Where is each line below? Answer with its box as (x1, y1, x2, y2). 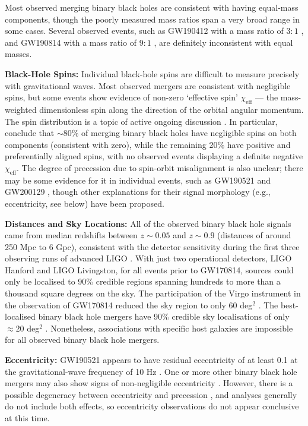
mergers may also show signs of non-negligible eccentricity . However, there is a (5, 377, 293, 389)
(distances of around (217, 229, 291, 241)
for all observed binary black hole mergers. (5, 333, 160, 346)
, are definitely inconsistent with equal (154, 36, 293, 48)
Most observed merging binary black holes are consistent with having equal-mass (5, 1, 299, 13)
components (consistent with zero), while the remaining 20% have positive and (5, 138, 291, 150)
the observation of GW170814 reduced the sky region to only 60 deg (5, 298, 253, 311)
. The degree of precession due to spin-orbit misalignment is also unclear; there (16, 161, 303, 173)
